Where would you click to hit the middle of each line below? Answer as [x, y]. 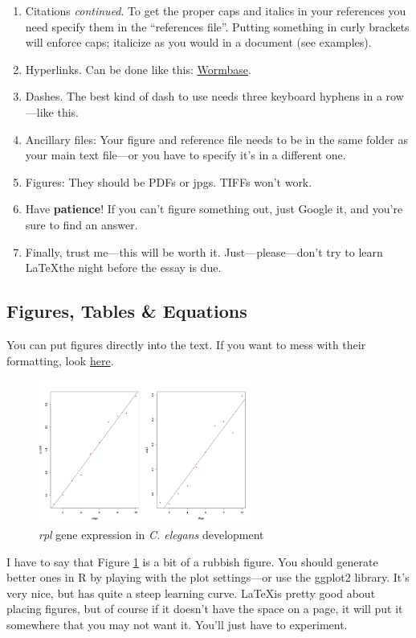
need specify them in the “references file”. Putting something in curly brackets [217, 26]
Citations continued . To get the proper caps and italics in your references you [216, 10]
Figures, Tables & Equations [127, 311]
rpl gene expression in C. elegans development [151, 534]
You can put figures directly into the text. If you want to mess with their [186, 344]
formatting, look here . [60, 360]
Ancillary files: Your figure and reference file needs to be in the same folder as [216, 139]
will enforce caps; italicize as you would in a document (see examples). [198, 42]
